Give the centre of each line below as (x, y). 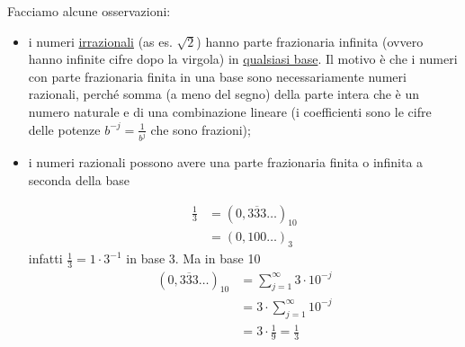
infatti (45, 258)
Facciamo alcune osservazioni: (89, 11)
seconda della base (79, 180)
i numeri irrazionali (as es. (100, 41)
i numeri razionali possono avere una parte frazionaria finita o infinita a (226, 162)
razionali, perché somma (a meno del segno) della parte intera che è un (224, 94)
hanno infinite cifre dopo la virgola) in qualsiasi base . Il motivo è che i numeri (243, 59)
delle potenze (64, 129)
